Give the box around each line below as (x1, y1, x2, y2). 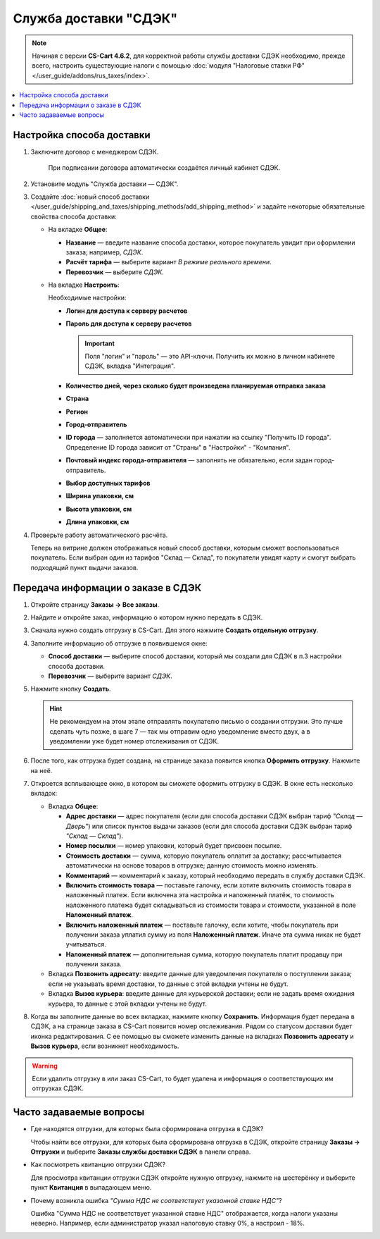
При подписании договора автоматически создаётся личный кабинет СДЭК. (48, 164, 281, 172)
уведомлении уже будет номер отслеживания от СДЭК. (49, 736, 220, 745)
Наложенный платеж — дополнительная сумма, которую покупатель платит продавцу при (65, 950, 343, 958)
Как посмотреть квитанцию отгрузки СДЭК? (30, 1160, 165, 1169)
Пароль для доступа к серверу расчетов (65, 319, 192, 328)
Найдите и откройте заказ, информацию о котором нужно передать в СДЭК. (30, 613, 263, 622)
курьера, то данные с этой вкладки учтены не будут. (48, 999, 207, 1008)
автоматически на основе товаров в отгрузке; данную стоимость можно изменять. (65, 861, 318, 870)
